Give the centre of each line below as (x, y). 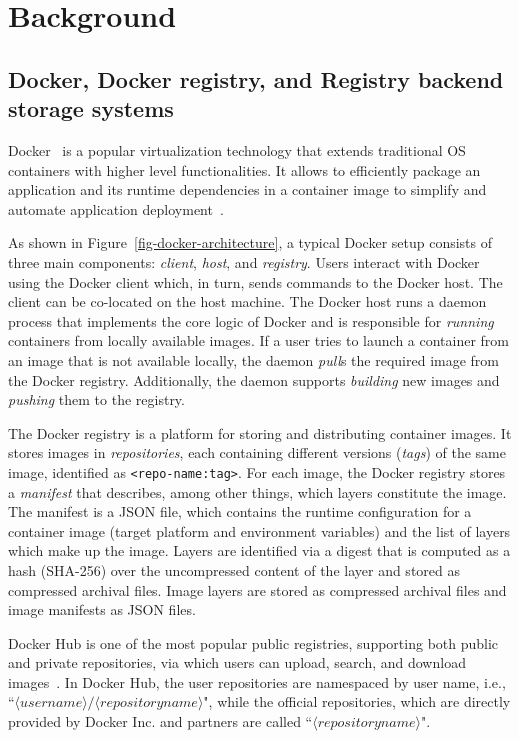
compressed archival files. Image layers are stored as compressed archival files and (257, 589)
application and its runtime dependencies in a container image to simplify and (247, 189)
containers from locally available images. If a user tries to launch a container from (259, 340)
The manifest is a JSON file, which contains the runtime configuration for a (240, 511)
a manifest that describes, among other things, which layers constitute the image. (257, 491)
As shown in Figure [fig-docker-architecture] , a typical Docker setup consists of (250, 242)
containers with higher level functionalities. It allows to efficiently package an (244, 169)
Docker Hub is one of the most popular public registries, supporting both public (253, 642)
